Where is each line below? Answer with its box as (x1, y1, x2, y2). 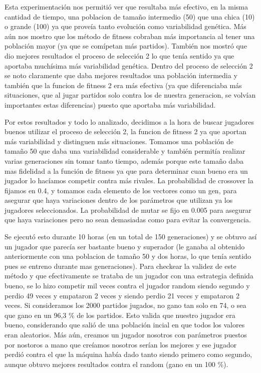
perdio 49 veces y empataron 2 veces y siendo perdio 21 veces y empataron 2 (5, 290, 239, 300)
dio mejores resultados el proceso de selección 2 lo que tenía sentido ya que (5, 50, 234, 61)
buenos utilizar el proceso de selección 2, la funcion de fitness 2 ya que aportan (5, 126, 246, 137)
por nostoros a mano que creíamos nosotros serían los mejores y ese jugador (5, 339, 237, 349)
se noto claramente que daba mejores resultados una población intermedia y (5, 70, 237, 81)
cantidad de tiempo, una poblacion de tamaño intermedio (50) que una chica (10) (5, 11, 255, 22)
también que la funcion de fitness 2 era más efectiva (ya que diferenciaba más (5, 80, 242, 90)
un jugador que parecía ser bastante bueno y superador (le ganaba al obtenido (5, 241, 245, 251)
